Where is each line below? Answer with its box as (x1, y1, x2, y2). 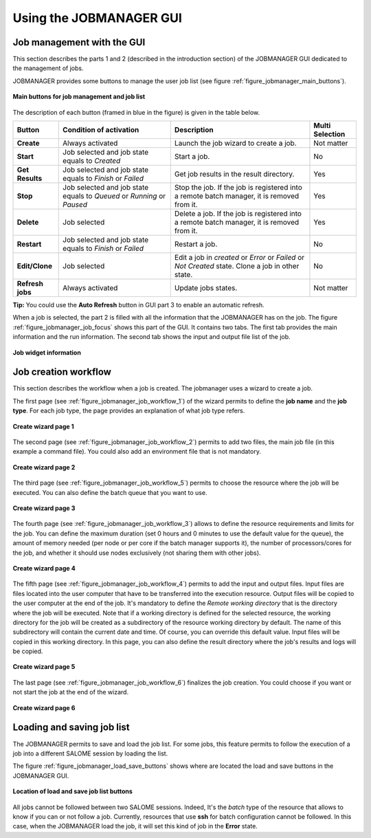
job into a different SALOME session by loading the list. (12, 749, 168, 758)
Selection (313, 129, 346, 139)
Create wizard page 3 (12, 504, 76, 512)
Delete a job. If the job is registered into (174, 209, 302, 219)
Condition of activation (63, 125, 139, 135)
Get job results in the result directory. (174, 169, 295, 179)
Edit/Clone (16, 261, 53, 271)
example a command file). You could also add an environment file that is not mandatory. (12, 448, 261, 456)
